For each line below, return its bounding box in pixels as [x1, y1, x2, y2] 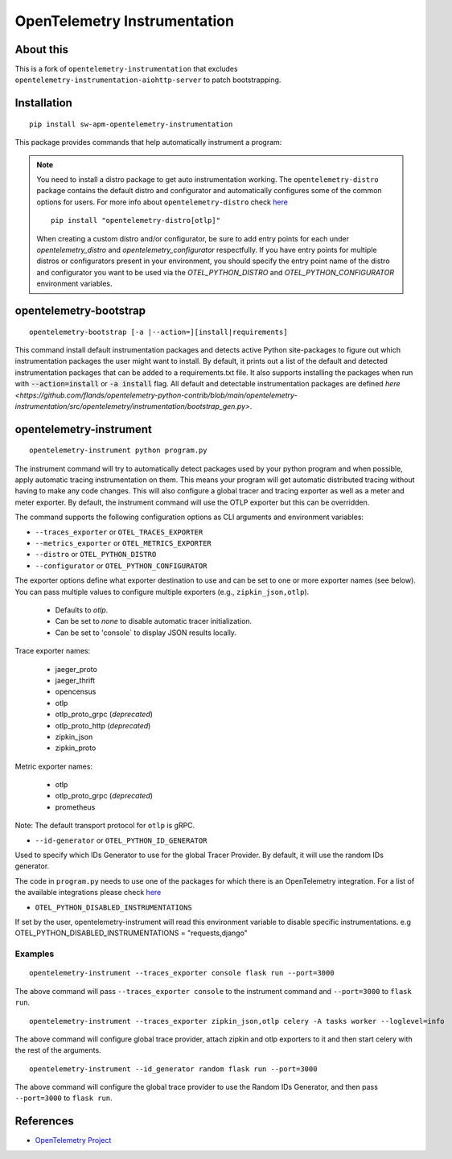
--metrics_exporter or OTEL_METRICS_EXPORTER [35, 538, 212, 548]
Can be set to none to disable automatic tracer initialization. [55, 617, 253, 626]
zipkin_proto [55, 743, 97, 753]
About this [14, 43, 68, 56]
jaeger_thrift [55, 675, 96, 685]
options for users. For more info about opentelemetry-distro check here [36, 197, 289, 207]
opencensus [55, 687, 97, 696]
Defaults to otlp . [55, 605, 109, 615]
